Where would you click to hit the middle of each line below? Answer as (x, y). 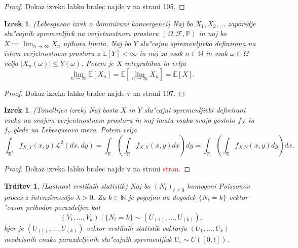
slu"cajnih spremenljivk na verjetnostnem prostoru (82, 33)
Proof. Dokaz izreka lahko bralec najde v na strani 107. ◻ (95, 93)
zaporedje (242, 23)
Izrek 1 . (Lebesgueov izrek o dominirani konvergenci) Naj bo (99, 23)
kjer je (14, 227)
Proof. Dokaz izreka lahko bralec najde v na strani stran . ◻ (97, 168)
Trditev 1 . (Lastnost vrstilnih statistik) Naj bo (77, 185)
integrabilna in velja (155, 63)
